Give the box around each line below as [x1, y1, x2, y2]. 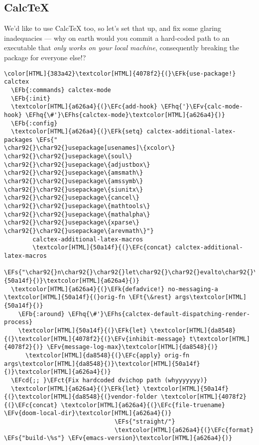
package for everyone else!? [4, 52, 86, 62]
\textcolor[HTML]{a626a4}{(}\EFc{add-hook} [11, 103, 157, 111]
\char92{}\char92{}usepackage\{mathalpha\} [4, 211, 150, 218]
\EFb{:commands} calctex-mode [11, 86, 111, 94]
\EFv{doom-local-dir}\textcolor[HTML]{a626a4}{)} [4, 410, 172, 417]
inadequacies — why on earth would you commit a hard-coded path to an [4, 32, 230, 43]
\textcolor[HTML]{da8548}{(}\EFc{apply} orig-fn [25, 351, 190, 359]
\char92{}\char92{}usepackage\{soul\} [4, 153, 132, 160]
